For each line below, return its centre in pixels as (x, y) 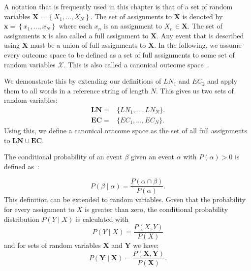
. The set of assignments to (131, 16)
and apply (222, 81)
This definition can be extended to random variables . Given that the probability (125, 199)
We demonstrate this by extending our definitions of (83, 81)
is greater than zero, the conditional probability (156, 209)
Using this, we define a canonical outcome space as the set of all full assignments (126, 130)
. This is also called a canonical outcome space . (136, 64)
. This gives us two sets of (195, 90)
